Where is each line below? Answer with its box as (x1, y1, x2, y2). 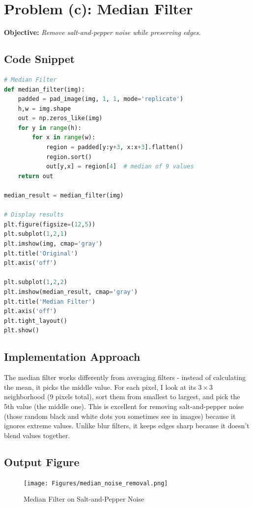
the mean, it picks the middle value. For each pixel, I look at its (4, 381, 196, 392)
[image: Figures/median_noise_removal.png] (24, 479, 168, 487)
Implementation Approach (4, 349, 141, 364)
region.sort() (46, 153, 92, 160)
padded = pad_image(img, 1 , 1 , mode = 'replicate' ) (18, 95, 184, 103)
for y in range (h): (18, 124, 82, 131)
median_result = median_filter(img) (4, 192, 124, 199)
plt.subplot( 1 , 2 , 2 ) (4, 279, 67, 286)
